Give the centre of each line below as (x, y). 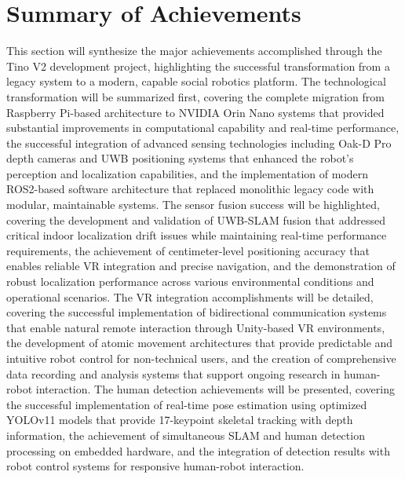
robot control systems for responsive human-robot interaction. (155, 466)
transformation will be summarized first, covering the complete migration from (195, 96)
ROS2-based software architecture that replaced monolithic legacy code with (190, 189)
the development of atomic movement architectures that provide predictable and (200, 343)
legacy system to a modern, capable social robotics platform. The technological (196, 81)
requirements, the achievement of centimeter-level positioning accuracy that (188, 250)
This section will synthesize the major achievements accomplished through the (194, 51)
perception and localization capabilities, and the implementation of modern (188, 173)
